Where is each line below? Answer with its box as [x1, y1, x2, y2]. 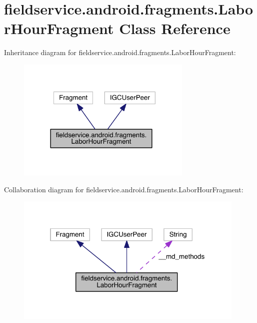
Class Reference [119, 18, 230, 39]
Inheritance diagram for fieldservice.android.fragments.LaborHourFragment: [4, 47, 236, 58]
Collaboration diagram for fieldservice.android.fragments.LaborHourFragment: [4, 184, 243, 194]
